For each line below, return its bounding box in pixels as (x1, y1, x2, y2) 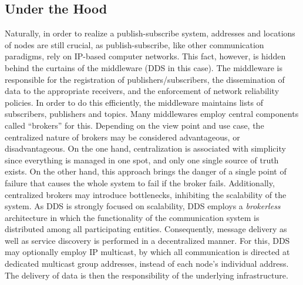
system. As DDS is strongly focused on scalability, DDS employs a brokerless (5, 200, 281, 212)
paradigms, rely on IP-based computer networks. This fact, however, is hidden (5, 50, 286, 62)
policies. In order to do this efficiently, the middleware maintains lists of (5, 96, 263, 108)
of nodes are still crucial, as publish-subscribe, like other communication (5, 38, 264, 51)
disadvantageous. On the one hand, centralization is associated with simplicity (5, 142, 286, 155)
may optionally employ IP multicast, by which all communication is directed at (5, 246, 290, 258)
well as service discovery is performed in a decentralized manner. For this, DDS (5, 234, 290, 246)
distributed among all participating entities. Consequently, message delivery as (5, 223, 287, 235)
